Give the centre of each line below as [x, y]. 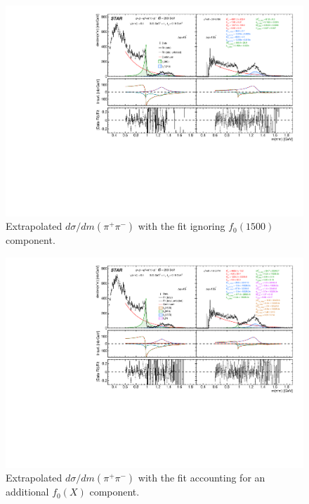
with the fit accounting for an [202, 478]
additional [27, 492]
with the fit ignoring [182, 226]
